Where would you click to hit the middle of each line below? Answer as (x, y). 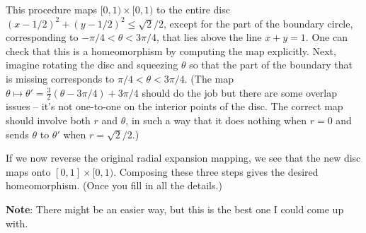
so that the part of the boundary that (271, 65)
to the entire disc (193, 9)
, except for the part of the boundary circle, (258, 23)
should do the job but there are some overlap (240, 92)
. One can (326, 37)
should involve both (48, 120)
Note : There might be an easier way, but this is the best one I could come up (175, 209)
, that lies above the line (209, 37)
